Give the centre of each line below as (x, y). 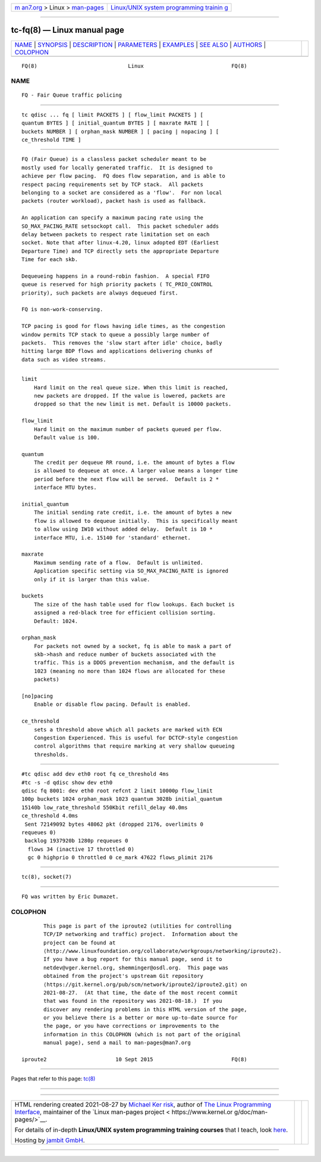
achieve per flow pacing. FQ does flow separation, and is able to (123, 176)
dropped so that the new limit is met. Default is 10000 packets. (133, 404)
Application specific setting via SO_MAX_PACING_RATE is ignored (131, 571)
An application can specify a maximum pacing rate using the (112, 218)
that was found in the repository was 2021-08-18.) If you (133, 1001)
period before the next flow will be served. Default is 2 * (126, 479)
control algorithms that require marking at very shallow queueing (134, 746)
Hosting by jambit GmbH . (50, 1140)
